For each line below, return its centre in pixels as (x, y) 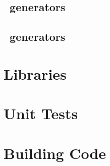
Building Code (55, 153)
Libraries (35, 73)
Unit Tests (41, 113)
